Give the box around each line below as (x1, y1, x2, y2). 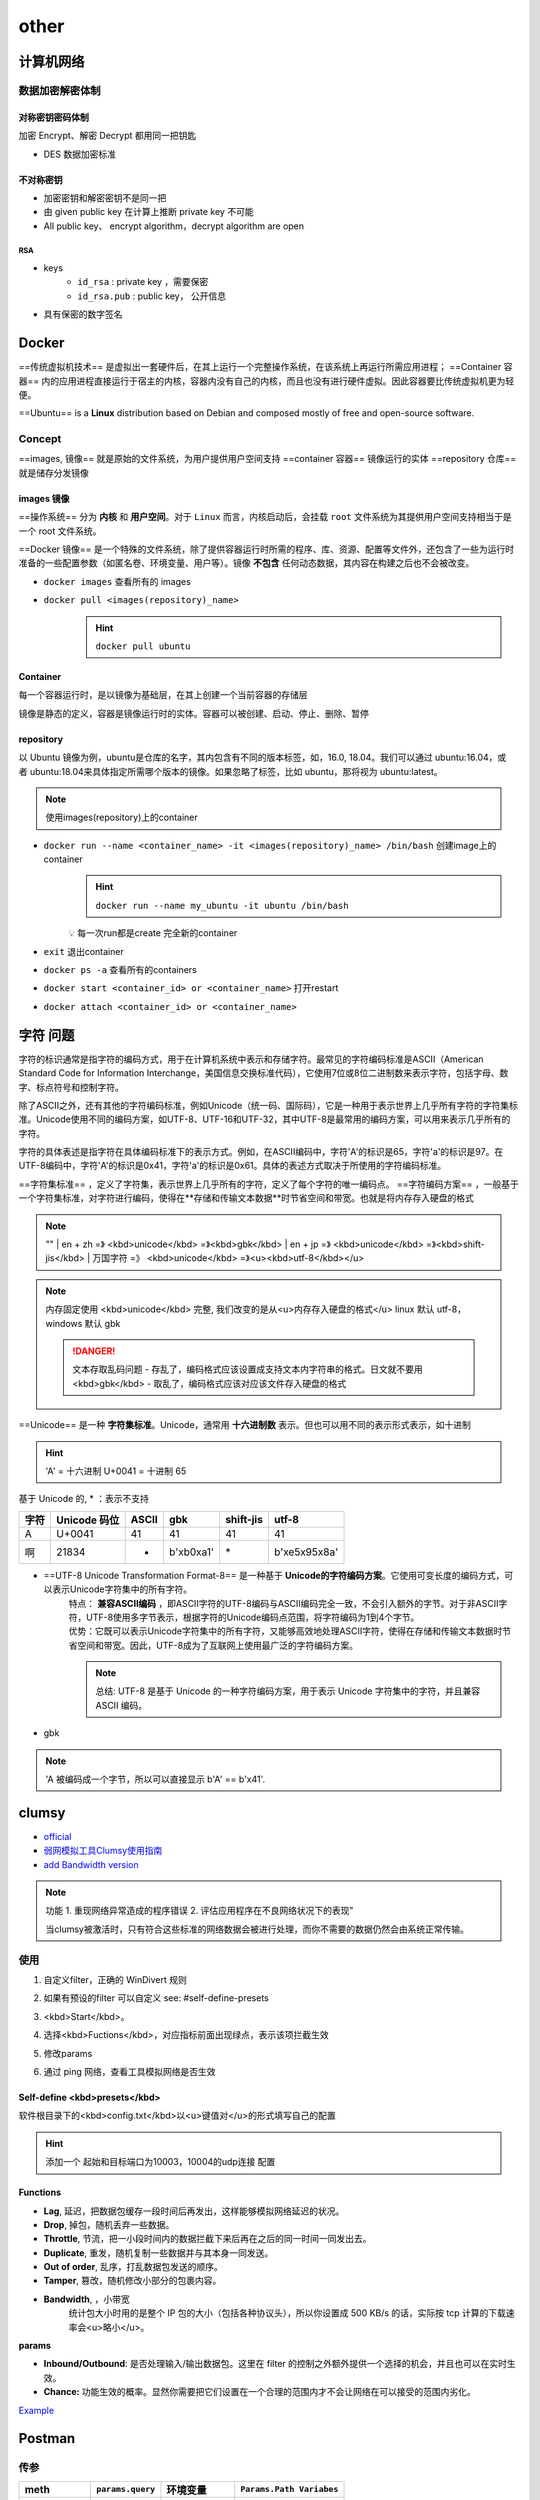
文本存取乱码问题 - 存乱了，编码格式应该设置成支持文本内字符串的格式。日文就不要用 (72, 1363, 424, 1375)
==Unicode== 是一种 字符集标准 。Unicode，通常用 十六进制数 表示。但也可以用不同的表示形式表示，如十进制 (18, 1419, 472, 1431)
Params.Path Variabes (240, 2484, 339, 2495)
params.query (96, 2484, 156, 2495)
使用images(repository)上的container (45, 811, 199, 824)
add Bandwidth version (43, 1858, 139, 1870)
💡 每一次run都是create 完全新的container (68, 927, 238, 939)
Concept (18, 432, 62, 446)
